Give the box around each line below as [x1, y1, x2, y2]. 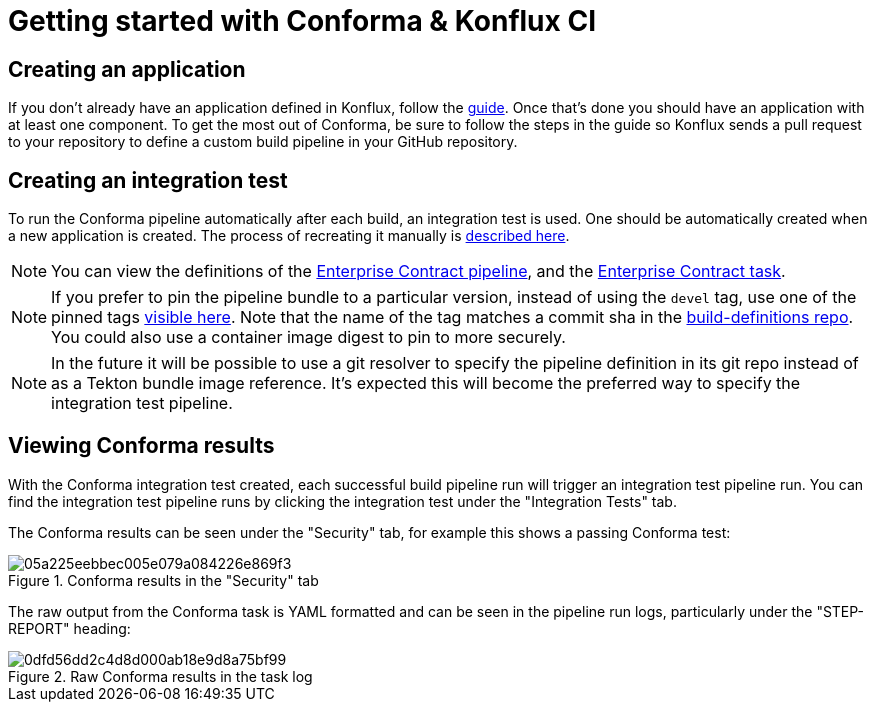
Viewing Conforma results [8, 433, 275, 459]
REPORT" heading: [8, 619, 131, 637]
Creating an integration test [8, 167, 288, 193]
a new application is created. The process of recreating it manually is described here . [8, 227, 570, 245]
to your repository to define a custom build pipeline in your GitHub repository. [8, 133, 518, 151]
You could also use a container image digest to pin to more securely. [51, 327, 566, 348]
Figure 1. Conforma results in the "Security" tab [8, 571, 319, 589]
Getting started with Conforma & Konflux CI [8, 4, 596, 38]
